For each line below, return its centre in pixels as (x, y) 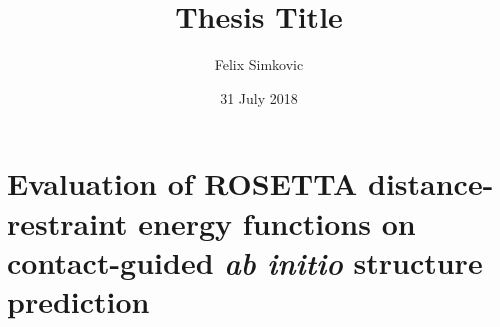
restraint (67, 222)
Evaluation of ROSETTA (182, 183)
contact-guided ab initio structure (245, 262)
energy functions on (277, 222)
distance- (431, 183)
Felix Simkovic (259, 64)
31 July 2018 (259, 97)
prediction (78, 300)
